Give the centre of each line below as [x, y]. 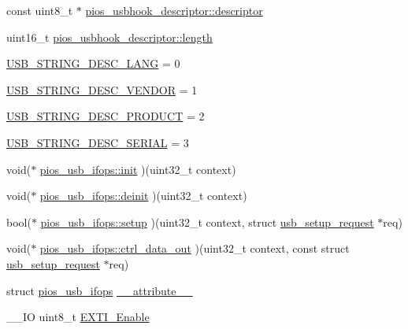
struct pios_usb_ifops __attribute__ [100, 290]
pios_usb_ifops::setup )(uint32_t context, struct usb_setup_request [207, 222]
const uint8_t [40, 10]
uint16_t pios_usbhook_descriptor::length [109, 37]
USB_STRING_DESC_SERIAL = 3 [98, 142]
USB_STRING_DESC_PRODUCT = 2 [106, 116]
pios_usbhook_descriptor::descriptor [174, 10]
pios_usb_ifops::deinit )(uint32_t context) [143, 196]
